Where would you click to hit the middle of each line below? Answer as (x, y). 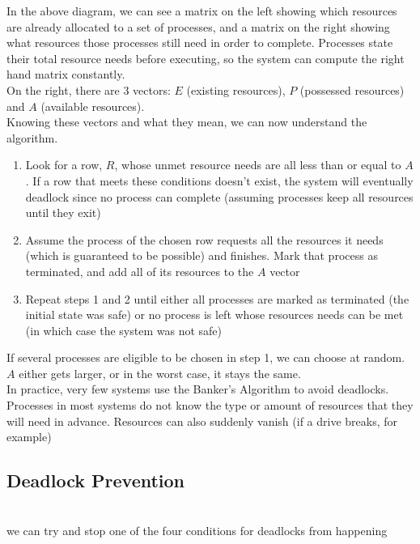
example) (29, 437)
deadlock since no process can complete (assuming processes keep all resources (219, 196)
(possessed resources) (352, 89)
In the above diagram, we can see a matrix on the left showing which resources (202, 11)
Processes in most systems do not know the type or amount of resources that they (210, 405)
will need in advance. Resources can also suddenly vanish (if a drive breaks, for (202, 421)
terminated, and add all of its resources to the (140, 271)
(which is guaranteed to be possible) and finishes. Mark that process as (202, 255)
